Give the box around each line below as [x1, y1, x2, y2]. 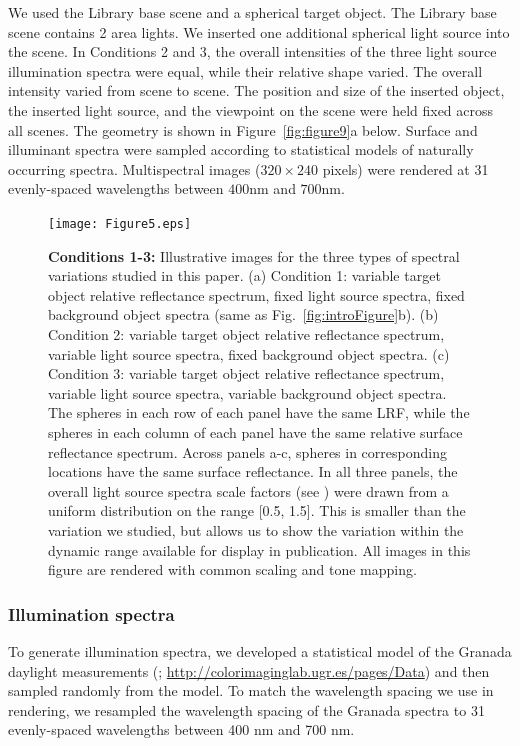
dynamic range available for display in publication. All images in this [48, 539, 471, 560]
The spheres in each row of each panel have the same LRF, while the [48, 402, 470, 423]
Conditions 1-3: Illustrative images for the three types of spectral [48, 245, 460, 266]
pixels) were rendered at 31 [322, 158, 489, 179]
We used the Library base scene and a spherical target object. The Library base [8, 2, 497, 22]
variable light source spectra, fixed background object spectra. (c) [48, 343, 450, 364]
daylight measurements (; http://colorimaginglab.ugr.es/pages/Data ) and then [8, 660, 490, 681]
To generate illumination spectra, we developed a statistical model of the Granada [8, 640, 512, 661]
